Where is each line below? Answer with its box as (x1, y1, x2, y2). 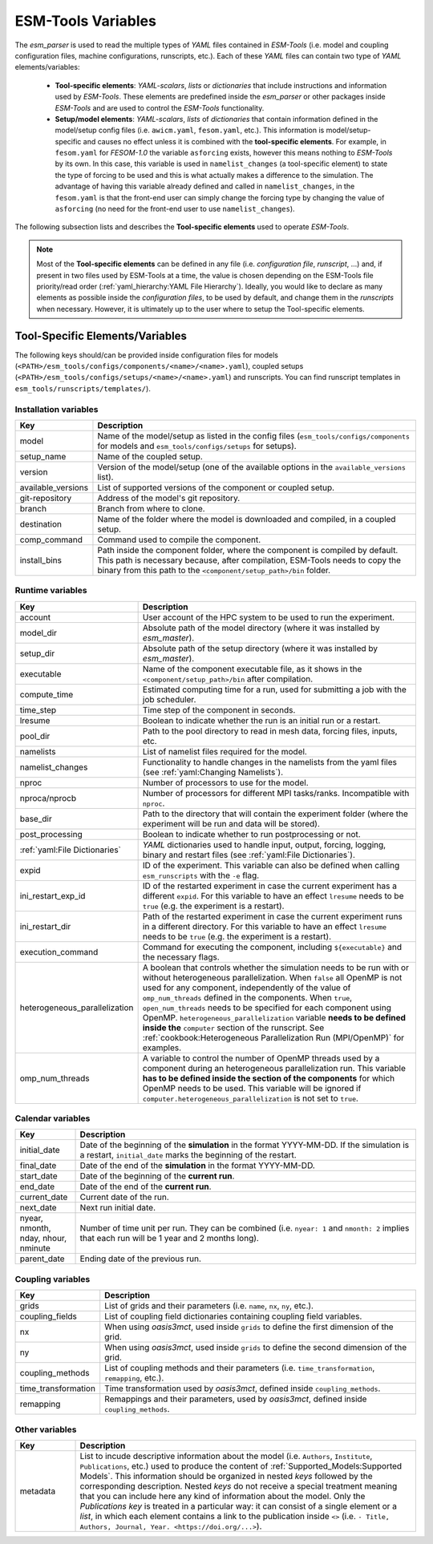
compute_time (19, 689, 74, 700)
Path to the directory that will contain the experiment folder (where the (142, 808, 408, 819)
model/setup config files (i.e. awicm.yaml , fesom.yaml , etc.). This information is (55, 125, 325, 135)
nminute (19, 1243, 51, 1254)
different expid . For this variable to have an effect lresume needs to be (142, 890, 404, 901)
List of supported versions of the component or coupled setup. (97, 482, 335, 493)
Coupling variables (14, 1273, 91, 1284)
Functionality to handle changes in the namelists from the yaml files (142, 756, 397, 767)
